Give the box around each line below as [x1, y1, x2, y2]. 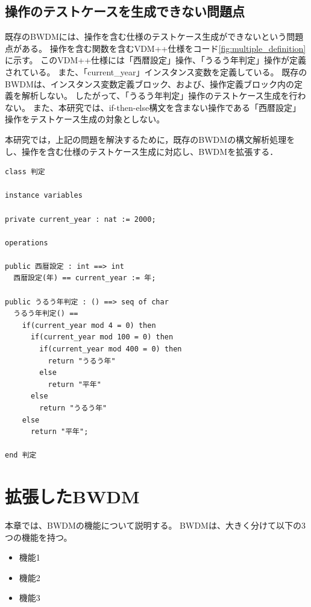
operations [5, 238, 48, 247]
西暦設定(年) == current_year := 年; [13, 274, 156, 283]
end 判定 [5, 451, 37, 460]
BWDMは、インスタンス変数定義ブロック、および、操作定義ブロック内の [5, 77, 295, 90]
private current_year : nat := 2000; [5, 215, 156, 224]
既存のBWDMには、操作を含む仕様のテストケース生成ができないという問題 [5, 30, 304, 43]
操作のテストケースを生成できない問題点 [5, 2, 245, 20]
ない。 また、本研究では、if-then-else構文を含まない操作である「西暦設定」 [5, 101, 301, 113]
